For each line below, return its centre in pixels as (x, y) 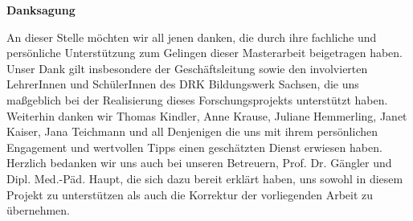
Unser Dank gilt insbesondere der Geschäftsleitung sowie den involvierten (187, 68)
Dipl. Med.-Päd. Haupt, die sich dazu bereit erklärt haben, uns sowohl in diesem (205, 178)
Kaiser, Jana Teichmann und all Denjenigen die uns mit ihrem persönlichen (192, 131)
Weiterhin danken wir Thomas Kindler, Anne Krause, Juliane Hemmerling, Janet (207, 115)
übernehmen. (39, 210)
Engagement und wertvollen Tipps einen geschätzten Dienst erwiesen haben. (194, 147)
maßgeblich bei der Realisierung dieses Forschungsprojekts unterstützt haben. (197, 99)
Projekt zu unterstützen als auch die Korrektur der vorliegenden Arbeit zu (190, 194)
